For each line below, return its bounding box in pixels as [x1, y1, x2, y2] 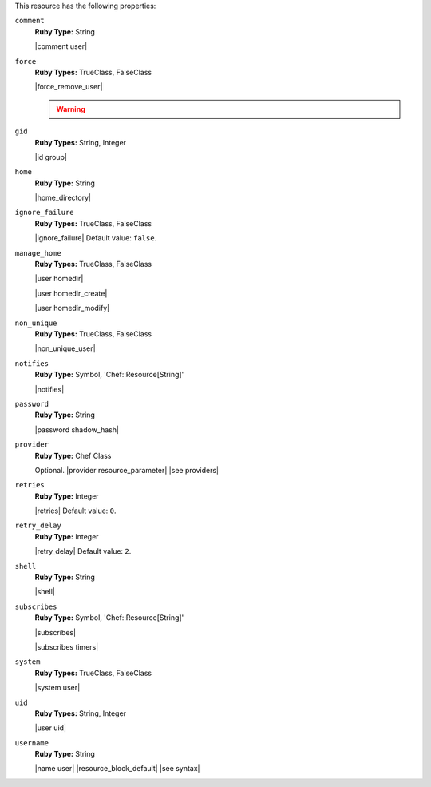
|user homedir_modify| [34, 304, 110, 313]
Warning [56, 104, 85, 113]
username [14, 738, 49, 747]
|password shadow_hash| [34, 424, 120, 435]
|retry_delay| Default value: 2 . [34, 547, 132, 556]
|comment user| [34, 42, 88, 51]
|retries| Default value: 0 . [34, 506, 117, 515]
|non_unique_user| [34, 344, 96, 353]
